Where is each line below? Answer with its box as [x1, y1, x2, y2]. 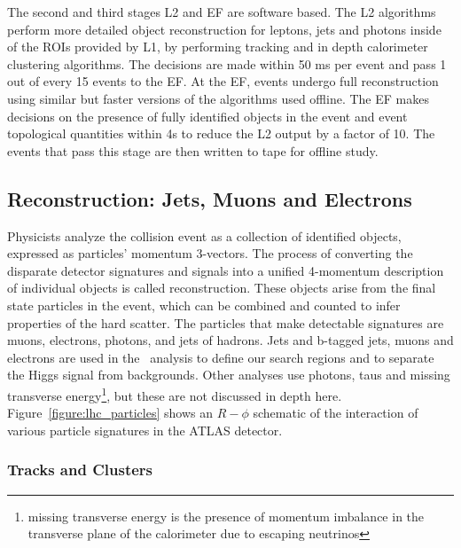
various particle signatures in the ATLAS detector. [7, 420, 283, 439]
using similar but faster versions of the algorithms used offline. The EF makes [7, 89, 429, 107]
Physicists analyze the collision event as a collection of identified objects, [7, 226, 402, 245]
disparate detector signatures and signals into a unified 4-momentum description [7, 261, 444, 279]
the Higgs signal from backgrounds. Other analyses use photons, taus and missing [7, 365, 450, 384]
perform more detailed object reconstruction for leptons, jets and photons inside [7, 20, 441, 38]
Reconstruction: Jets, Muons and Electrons [7, 184, 412, 212]
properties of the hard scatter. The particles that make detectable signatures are [7, 313, 444, 332]
